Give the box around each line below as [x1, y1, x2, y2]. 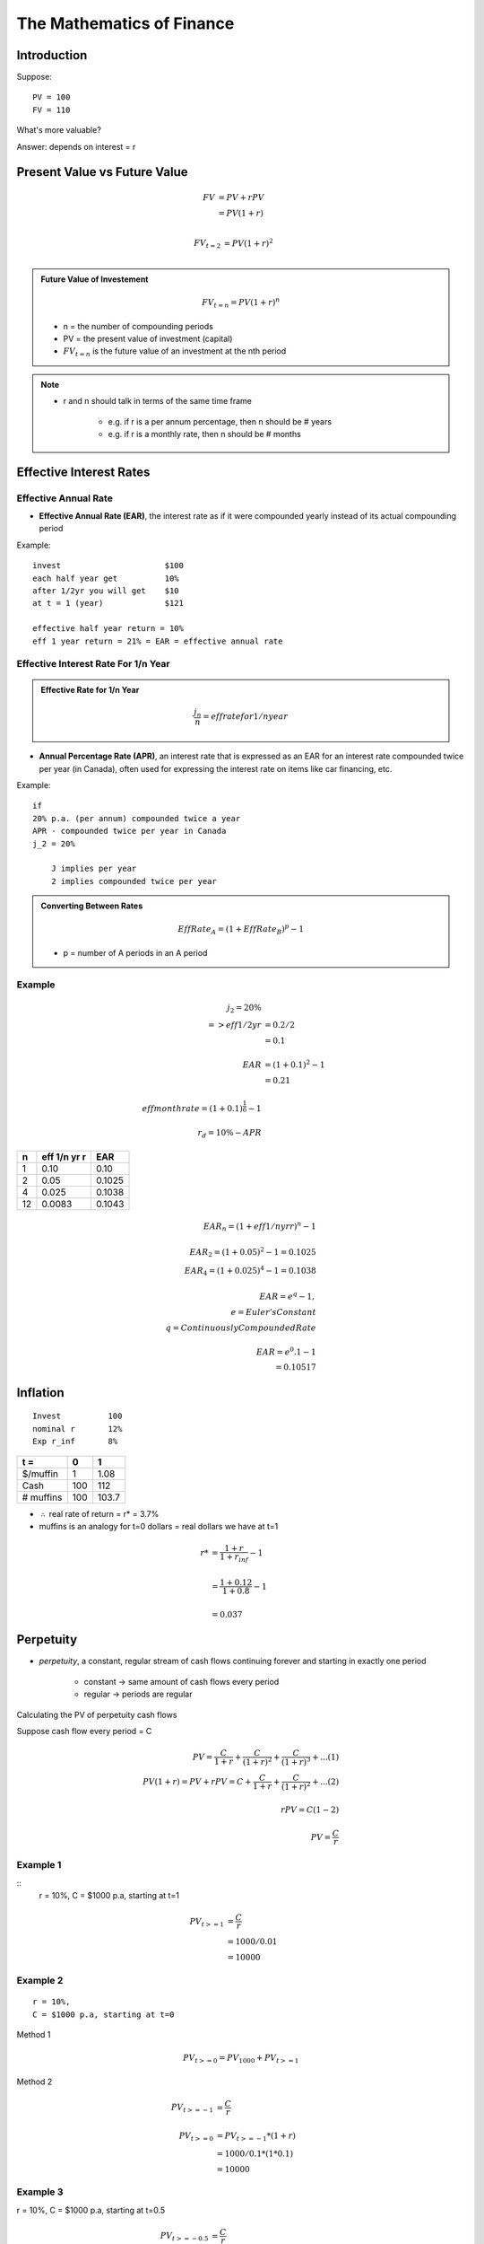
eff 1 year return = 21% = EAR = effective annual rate [32, 636, 283, 646]
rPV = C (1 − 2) [281, 1805, 340, 1815]
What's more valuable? [16, 125, 102, 136]
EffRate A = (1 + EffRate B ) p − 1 [177, 923, 305, 937]
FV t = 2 [194, 238, 221, 250]
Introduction [16, 48, 88, 63]
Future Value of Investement [40, 274, 149, 285]
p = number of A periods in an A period [63, 947, 208, 958]
